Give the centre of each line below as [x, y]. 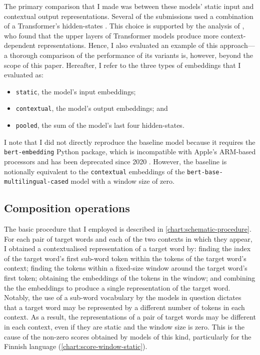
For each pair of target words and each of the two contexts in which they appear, [128, 238]
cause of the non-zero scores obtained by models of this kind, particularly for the [128, 336]
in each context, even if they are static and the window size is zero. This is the [124, 327]
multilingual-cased [36, 182]
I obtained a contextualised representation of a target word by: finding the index [127, 248]
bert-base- [205, 172]
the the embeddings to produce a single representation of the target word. [117, 287]
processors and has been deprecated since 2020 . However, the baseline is [115, 161]
